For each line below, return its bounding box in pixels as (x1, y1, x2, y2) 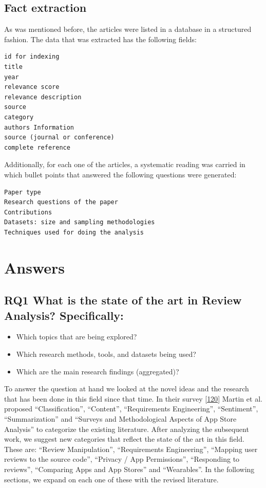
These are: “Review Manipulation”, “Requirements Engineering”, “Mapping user (4, 443, 258, 454)
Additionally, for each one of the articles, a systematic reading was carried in (4, 159, 245, 170)
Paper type (4, 188, 41, 196)
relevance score (4, 83, 60, 91)
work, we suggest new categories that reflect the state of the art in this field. (4, 433, 244, 444)
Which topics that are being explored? (16, 331, 137, 342)
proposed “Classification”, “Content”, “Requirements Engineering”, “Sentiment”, (4, 403, 258, 414)
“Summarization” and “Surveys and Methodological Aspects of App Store (4, 413, 237, 424)
